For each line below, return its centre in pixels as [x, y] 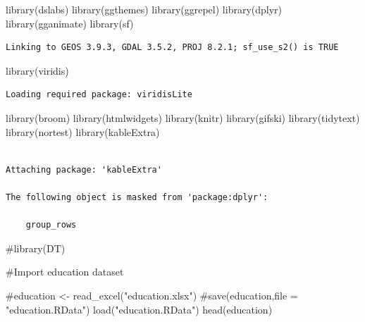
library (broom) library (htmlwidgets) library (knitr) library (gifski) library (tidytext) [183, 117]
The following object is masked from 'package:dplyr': [137, 197]
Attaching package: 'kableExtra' [84, 169]
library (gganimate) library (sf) [70, 23]
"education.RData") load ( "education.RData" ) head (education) [139, 309]
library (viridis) [37, 70]
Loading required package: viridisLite [99, 95]
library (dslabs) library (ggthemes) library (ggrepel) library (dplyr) [144, 9]
